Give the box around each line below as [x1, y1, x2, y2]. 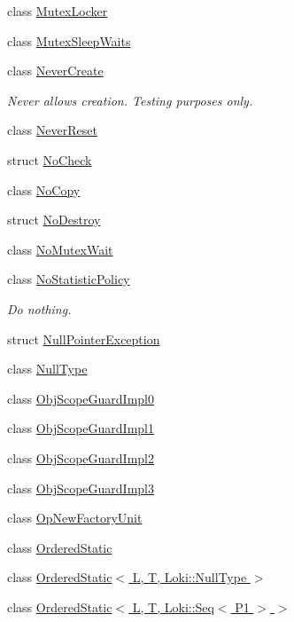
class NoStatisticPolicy [7, 270, 130, 288]
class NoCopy [7, 180, 81, 199]
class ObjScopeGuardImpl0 [7, 389, 154, 407]
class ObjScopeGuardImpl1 [7, 419, 154, 437]
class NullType [7, 359, 88, 378]
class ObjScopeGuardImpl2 [7, 448, 154, 467]
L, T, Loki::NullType [132, 568, 247, 587]
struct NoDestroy [7, 210, 101, 229]
